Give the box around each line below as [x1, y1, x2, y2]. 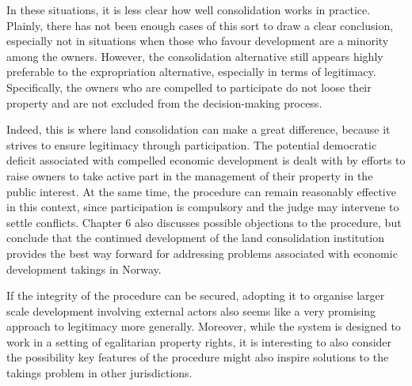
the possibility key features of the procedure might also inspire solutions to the [6, 349, 389, 365]
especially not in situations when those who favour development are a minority [6, 32, 389, 49]
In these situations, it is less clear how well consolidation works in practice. [6, 2, 371, 17]
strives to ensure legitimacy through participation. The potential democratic [6, 136, 377, 153]
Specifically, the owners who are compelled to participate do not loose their [6, 78, 372, 95]
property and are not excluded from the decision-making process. [6, 94, 322, 111]
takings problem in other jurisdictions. [6, 365, 193, 381]
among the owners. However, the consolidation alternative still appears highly [6, 47, 383, 64]
